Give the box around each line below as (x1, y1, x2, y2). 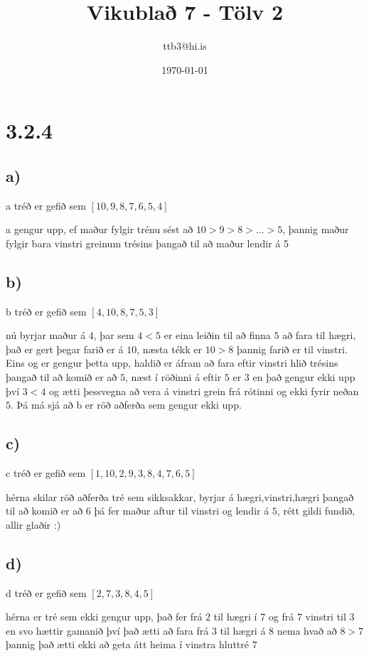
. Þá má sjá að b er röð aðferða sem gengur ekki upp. (11, 397, 242, 412)
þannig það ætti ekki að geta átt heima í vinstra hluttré (6, 637, 250, 652)
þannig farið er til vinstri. (237, 341, 348, 356)
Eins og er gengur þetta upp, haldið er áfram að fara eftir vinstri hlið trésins (6, 355, 338, 370)
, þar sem (93, 328, 134, 343)
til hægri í (213, 609, 257, 624)
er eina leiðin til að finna (164, 328, 271, 343)
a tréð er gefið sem (6, 198, 86, 213)
